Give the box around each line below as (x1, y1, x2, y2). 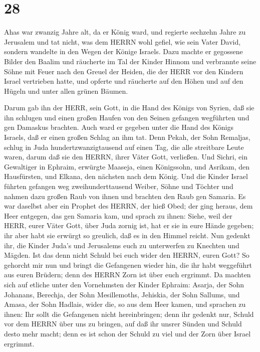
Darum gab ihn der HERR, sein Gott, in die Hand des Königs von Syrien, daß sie (4, 102, 254, 113)
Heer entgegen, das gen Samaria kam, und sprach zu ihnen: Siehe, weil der (4, 210, 232, 221)
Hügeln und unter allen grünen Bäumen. (4, 85, 128, 96)
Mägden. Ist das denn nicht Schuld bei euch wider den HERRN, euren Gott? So (4, 250, 249, 260)
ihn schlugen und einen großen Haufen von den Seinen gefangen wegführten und (4, 112, 249, 122)
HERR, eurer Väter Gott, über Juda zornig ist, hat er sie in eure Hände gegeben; (4, 220, 254, 231)
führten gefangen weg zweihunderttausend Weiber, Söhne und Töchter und (4, 181, 233, 192)
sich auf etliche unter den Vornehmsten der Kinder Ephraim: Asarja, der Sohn (4, 279, 244, 289)
